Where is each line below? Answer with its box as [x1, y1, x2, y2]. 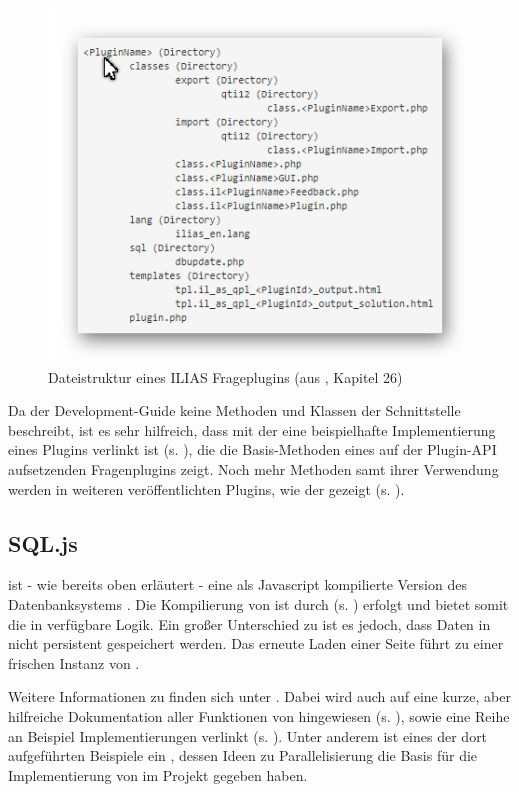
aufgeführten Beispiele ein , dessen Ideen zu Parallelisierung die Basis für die [8, 745, 478, 766]
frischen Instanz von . [8, 652, 140, 673]
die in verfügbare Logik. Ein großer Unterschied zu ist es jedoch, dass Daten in [8, 613, 491, 634]
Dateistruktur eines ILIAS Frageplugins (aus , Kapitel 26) [48, 366, 403, 387]
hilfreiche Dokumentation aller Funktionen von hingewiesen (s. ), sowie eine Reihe [8, 705, 510, 726]
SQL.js [8, 527, 78, 558]
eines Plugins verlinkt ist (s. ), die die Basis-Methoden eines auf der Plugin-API [8, 439, 497, 460]
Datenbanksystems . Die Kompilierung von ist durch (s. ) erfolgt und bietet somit [8, 593, 509, 614]
